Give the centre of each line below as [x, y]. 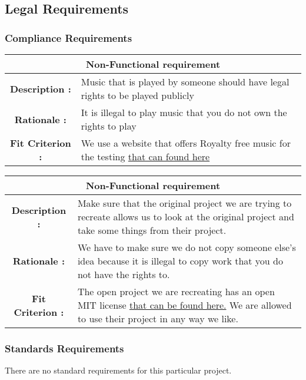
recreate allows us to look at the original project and [186, 217]
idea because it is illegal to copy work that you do [180, 261]
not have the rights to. [124, 274]
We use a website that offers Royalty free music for [186, 143]
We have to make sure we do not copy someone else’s [187, 247]
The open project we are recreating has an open [176, 291]
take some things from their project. [152, 230]
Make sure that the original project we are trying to [184, 203]
